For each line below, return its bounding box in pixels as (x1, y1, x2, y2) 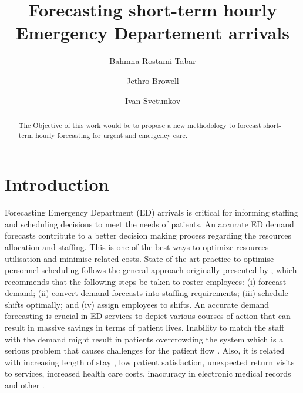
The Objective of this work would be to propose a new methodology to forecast (18, 120, 261, 130)
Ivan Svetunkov (124, 94, 181, 106)
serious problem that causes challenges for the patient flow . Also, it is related (5, 344, 285, 357)
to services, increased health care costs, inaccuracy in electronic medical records (5, 367, 291, 379)
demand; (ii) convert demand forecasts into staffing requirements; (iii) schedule (5, 287, 288, 299)
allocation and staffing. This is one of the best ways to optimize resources (5, 240, 269, 253)
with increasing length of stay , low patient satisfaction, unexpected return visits (5, 355, 295, 368)
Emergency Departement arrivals (16, 21, 289, 45)
